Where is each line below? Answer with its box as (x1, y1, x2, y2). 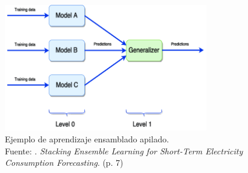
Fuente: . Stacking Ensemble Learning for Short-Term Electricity (5, 144, 243, 157)
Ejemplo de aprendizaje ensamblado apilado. (5, 132, 169, 145)
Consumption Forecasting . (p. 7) (5, 156, 123, 169)
